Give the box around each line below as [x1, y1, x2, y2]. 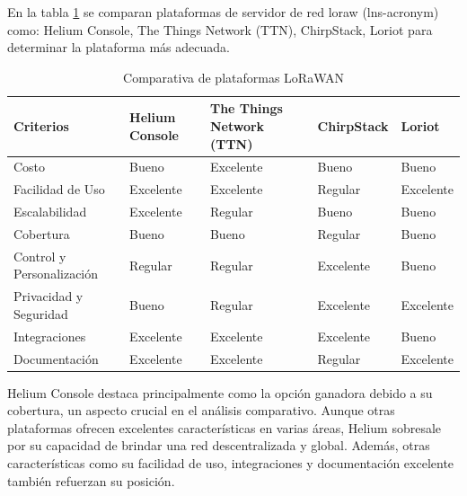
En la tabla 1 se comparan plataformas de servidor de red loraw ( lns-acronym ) [7, 3, 439, 21]
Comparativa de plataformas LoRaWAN [123, 67, 344, 86]
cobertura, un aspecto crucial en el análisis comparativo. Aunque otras [7, 401, 395, 420]
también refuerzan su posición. [7, 471, 175, 490]
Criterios [13, 116, 69, 135]
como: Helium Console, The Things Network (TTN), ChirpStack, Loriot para [7, 20, 433, 39]
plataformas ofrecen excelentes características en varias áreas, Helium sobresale [7, 418, 442, 437]
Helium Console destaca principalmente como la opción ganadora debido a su [7, 383, 433, 402]
